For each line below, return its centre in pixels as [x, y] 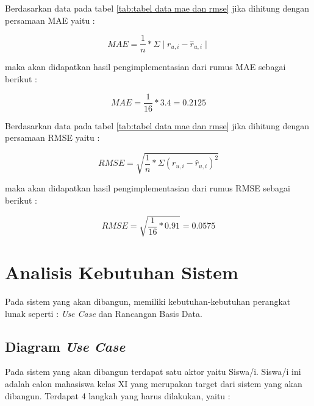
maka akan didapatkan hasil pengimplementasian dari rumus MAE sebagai [145, 67]
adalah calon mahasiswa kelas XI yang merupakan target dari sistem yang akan [154, 384]
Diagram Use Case [65, 346]
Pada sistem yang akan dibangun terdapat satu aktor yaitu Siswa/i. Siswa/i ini [153, 372]
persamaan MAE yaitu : [50, 20]
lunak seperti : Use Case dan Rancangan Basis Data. [104, 313]
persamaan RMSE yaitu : [52, 137]
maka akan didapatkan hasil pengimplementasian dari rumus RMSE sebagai [148, 188]
